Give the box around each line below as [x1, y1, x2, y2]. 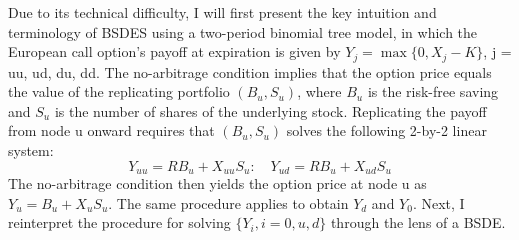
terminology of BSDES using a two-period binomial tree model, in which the [8, 21, 478, 42]
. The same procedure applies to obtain [108, 192, 349, 213]
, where [297, 81, 342, 102]
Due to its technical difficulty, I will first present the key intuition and [8, 2, 437, 22]
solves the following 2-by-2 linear [286, 120, 487, 141]
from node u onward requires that [8, 120, 215, 141]
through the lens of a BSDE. [330, 212, 506, 233]
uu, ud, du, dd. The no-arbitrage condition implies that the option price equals [8, 61, 492, 82]
